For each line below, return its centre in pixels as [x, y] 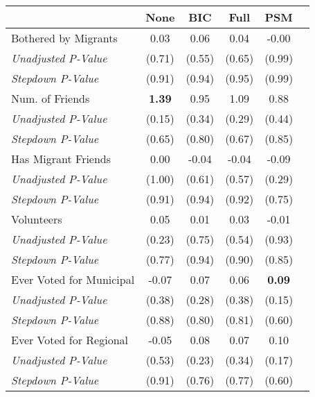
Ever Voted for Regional [70, 340]
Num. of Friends [51, 98]
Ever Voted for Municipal [73, 279]
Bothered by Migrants [64, 38]
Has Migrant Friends [61, 159]
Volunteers [37, 219]
